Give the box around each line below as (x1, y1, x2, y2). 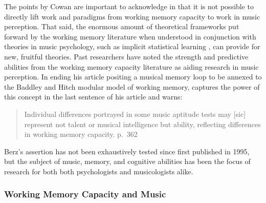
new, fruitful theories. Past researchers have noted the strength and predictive (4, 51, 249, 62)
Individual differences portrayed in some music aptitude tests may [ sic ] (24, 108, 246, 119)
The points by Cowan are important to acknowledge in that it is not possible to (4, 1, 254, 11)
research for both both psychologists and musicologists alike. (4, 166, 193, 176)
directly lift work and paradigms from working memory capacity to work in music (4, 11, 260, 22)
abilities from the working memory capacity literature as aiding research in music (4, 61, 259, 72)
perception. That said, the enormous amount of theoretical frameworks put (4, 21, 239, 32)
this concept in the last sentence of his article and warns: (4, 91, 183, 102)
